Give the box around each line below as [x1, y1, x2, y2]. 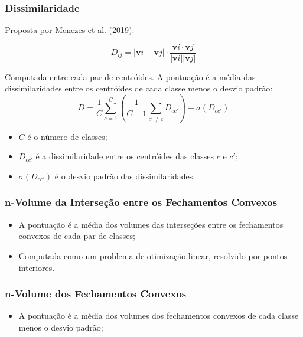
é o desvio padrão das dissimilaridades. [54, 169, 196, 182]
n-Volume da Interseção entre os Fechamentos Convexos [5, 195, 278, 210]
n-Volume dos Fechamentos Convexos [5, 286, 187, 301]
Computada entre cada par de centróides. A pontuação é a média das [5, 70, 256, 83]
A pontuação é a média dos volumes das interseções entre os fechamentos [18, 218, 284, 230]
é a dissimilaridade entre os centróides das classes [35, 150, 214, 162]
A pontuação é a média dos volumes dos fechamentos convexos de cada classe [18, 309, 299, 322]
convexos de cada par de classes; [18, 230, 135, 242]
